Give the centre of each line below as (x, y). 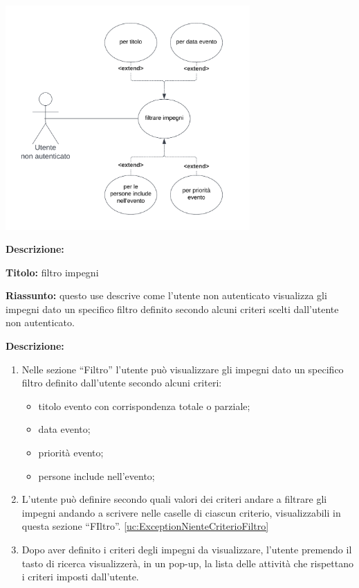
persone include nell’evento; (96, 475)
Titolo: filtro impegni (52, 272)
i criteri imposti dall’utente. (80, 577)
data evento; (64, 429)
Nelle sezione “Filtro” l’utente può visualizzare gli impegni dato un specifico (183, 369)
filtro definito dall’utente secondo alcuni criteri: (122, 383)
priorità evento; (71, 453)
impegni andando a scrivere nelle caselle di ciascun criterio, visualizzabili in (181, 512)
